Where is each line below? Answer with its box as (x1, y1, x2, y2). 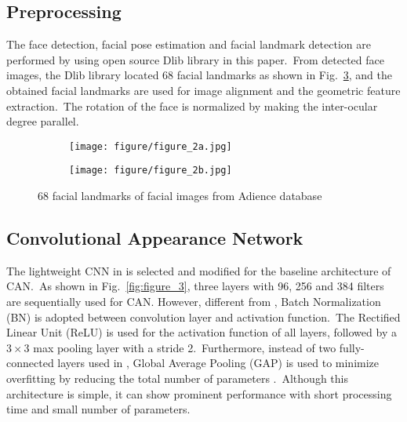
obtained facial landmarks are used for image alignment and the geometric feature (6, 82, 401, 98)
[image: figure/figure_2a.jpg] (69, 140, 232, 152)
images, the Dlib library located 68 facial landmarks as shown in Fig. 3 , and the (6, 67, 393, 83)
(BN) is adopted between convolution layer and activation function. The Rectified (6, 308, 401, 325)
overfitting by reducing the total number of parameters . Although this (6, 370, 348, 387)
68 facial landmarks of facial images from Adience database (38, 187, 322, 204)
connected (6, 355, 54, 371)
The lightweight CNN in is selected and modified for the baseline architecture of (6, 262, 391, 278)
